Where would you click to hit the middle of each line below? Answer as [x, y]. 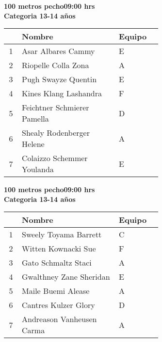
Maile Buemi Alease [56, 291]
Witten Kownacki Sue [59, 249]
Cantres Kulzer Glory [58, 305]
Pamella [35, 119]
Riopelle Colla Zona [56, 65]
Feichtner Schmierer [56, 108]
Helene [33, 144]
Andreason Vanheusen [59, 319]
